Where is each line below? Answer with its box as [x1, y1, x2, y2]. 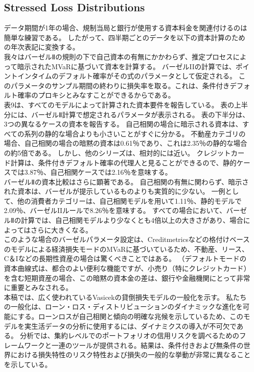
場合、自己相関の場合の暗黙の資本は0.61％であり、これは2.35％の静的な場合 [4, 138, 248, 148]
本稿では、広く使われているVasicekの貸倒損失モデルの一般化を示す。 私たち [4, 292, 247, 302]
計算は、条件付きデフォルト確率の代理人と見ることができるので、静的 [10, 157, 237, 167]
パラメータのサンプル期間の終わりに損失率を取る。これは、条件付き [10, 80, 230, 90]
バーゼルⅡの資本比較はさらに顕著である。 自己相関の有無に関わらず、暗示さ [4, 176, 249, 186]
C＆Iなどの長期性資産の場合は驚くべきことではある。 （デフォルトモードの [4, 253, 247, 264]
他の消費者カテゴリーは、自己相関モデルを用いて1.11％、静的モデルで [17, 195, 242, 206]
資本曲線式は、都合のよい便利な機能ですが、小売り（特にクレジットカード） [4, 263, 251, 273]
